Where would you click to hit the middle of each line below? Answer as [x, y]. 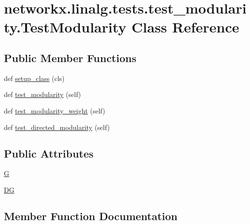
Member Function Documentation [91, 216]
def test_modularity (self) [43, 94]
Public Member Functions [70, 57]
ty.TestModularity [65, 27]
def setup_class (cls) [34, 78]
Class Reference [185, 27]
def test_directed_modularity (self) [57, 127]
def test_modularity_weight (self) [55, 110]
